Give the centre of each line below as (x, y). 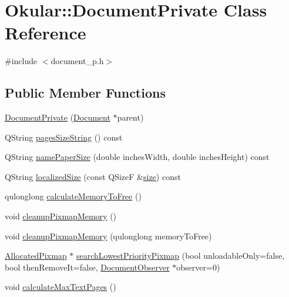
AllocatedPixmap (36, 256)
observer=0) (198, 267)
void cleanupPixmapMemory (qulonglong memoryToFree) (108, 236)
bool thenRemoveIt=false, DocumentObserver (87, 267)
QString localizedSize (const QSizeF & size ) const (93, 176)
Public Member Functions (85, 93)
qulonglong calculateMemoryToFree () (73, 196)
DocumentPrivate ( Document (58, 117)
